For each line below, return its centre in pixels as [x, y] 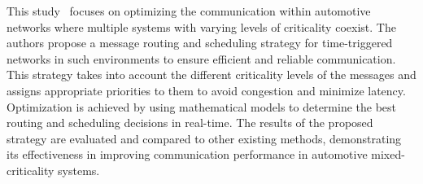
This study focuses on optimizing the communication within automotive [189, 11]
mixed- [388, 154]
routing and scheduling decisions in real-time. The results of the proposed [190, 123]
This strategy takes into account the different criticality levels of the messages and [211, 74]
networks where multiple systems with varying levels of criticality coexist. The [201, 26]
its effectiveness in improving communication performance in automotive [187, 154]
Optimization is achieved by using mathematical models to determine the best [202, 106]
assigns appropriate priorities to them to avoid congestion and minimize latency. [206, 90]
